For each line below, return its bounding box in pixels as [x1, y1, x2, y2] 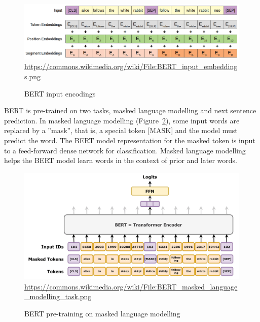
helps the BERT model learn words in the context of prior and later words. [4, 155, 237, 166]
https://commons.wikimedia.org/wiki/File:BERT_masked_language [24, 281, 238, 292]
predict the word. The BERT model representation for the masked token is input [4, 135, 255, 146]
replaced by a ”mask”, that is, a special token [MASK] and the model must [4, 125, 238, 136]
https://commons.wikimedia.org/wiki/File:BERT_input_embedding [24, 61, 238, 72]
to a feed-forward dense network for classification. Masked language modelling [4, 145, 246, 155]
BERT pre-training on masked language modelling [24, 308, 180, 318]
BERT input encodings [24, 88, 96, 99]
